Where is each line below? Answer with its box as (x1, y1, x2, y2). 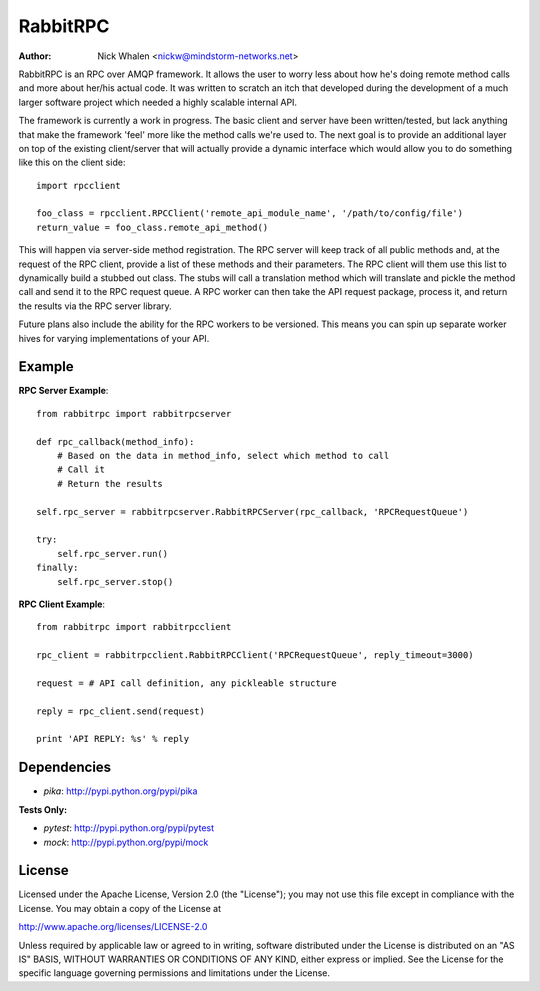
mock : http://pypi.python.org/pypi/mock (43, 836, 209, 848)
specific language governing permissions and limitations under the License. (18, 967, 330, 979)
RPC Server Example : (18, 385, 109, 397)
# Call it (56, 464, 105, 475)
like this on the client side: (18, 156, 126, 169)
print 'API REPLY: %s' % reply (36, 733, 190, 745)
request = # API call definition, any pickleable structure (36, 677, 337, 689)
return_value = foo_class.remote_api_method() (36, 221, 269, 233)
